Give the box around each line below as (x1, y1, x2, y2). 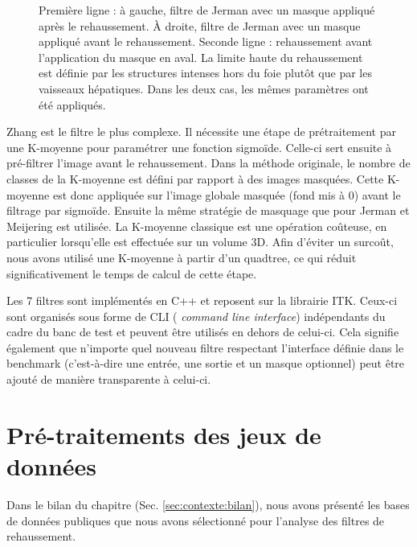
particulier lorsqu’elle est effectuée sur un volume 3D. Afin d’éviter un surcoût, (6, 233, 394, 250)
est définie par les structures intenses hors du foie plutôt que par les (39, 64, 372, 81)
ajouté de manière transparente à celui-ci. (6, 371, 211, 388)
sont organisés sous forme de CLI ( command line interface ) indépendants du (6, 307, 386, 324)
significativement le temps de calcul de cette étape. (6, 265, 257, 282)
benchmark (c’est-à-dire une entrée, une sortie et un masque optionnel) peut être (6, 355, 405, 372)
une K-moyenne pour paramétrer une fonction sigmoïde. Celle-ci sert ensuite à (6, 138, 392, 155)
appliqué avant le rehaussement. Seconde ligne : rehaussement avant (39, 33, 373, 50)
